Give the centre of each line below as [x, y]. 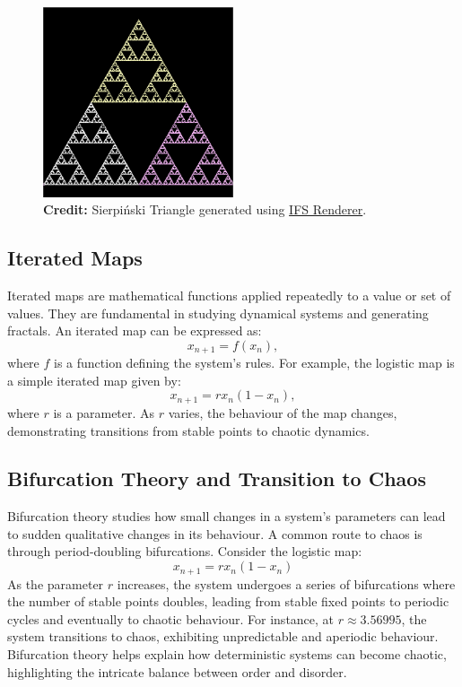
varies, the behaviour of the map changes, [283, 412]
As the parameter [56, 583]
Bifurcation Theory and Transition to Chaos [217, 478]
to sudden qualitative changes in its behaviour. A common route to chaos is [215, 533]
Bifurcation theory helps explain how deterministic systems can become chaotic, [227, 653]
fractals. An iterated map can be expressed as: [135, 330]
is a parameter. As [104, 412]
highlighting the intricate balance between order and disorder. [177, 671]
